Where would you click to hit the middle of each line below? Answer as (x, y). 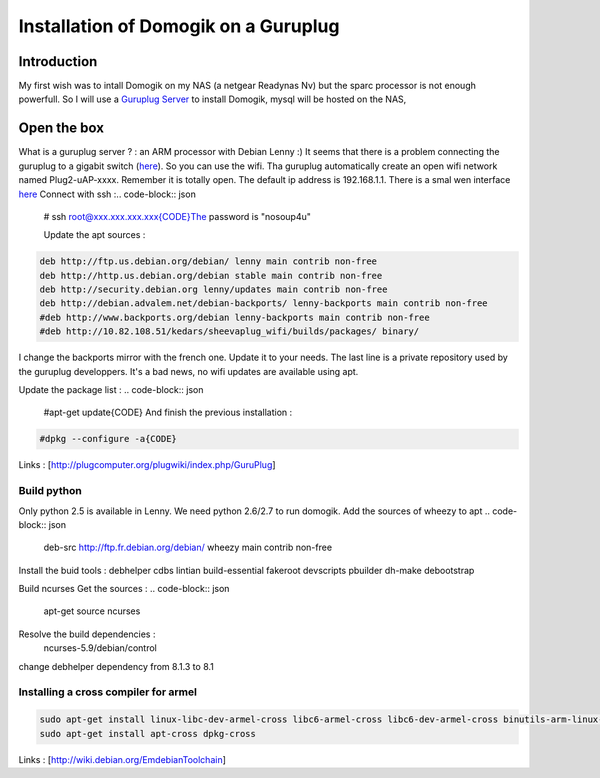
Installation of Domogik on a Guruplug (179, 26)
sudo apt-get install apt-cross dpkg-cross (148, 733)
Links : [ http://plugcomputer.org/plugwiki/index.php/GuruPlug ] (147, 465)
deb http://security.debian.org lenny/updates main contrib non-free (213, 289)
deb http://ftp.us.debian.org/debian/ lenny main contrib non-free (208, 261)
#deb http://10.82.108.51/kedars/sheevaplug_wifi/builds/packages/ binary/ (229, 331)
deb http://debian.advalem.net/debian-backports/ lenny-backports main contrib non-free (264, 303)
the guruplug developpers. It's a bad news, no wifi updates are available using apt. (188, 371)
